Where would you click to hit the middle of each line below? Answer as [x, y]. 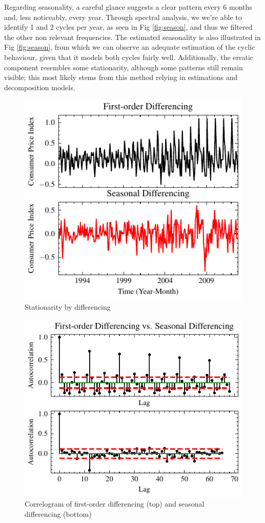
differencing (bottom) [58, 514]
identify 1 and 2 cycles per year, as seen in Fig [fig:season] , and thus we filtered [128, 27]
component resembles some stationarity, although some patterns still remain [124, 67]
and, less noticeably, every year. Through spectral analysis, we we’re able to [123, 17]
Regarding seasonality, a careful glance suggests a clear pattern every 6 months [128, 7]
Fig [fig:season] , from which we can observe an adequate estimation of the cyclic [130, 47]
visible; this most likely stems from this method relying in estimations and [121, 77]
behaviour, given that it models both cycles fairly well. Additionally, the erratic [129, 57]
